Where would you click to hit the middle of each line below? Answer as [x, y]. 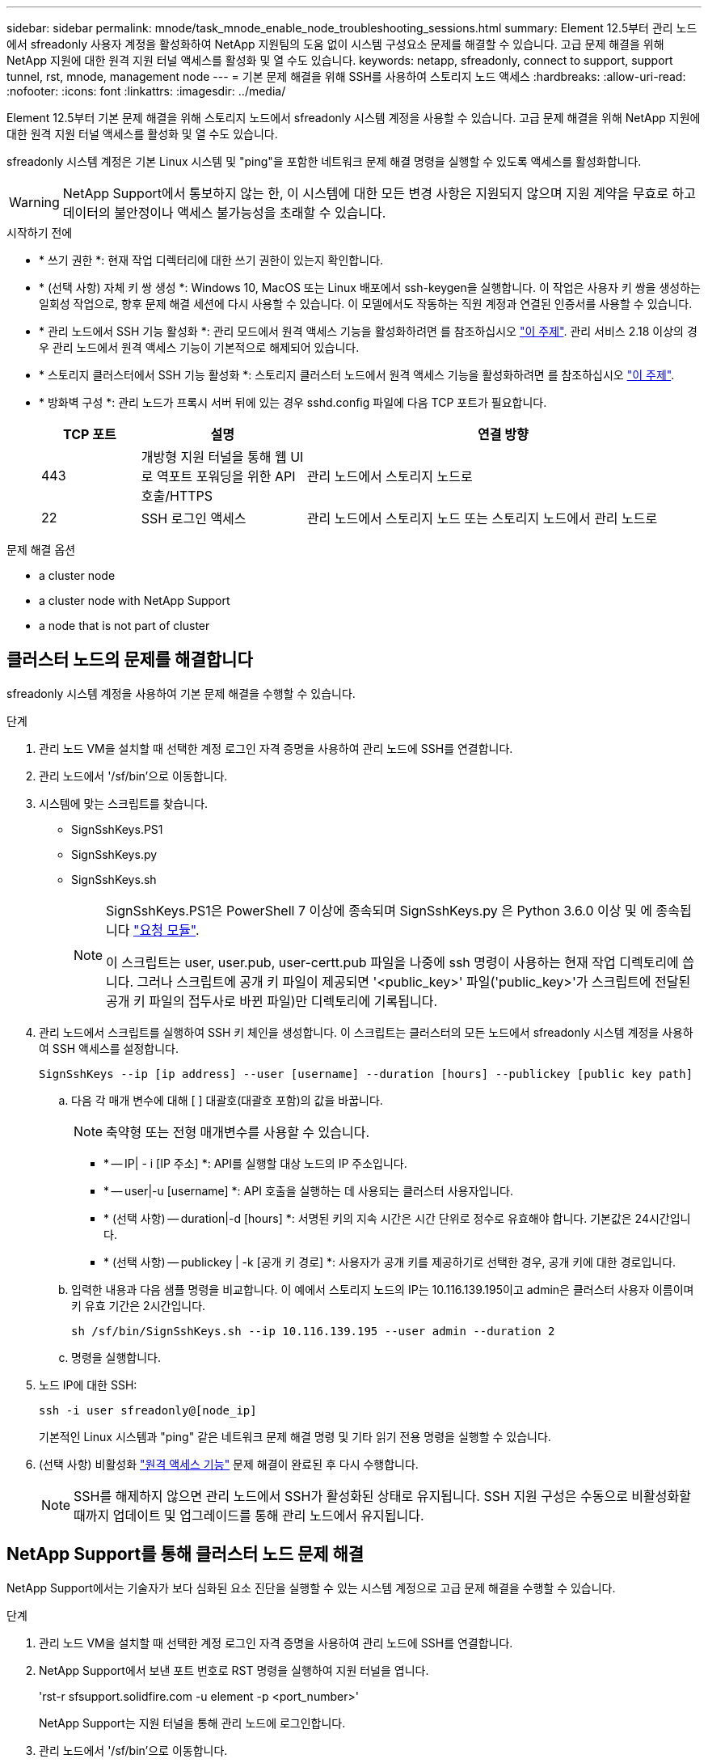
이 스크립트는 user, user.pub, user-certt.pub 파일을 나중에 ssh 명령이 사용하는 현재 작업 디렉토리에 [392, 962]
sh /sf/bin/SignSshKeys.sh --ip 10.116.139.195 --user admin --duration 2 [313, 1331]
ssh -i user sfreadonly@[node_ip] [148, 1410]
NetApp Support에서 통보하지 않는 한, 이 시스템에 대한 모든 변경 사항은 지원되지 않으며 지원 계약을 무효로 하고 [379, 193]
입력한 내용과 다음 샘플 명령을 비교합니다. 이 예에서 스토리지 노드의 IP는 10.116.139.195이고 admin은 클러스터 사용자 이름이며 [383, 1289]
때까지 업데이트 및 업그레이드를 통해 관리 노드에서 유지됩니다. [249, 1515]
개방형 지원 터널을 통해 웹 [214, 457]
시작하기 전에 [40, 233]
